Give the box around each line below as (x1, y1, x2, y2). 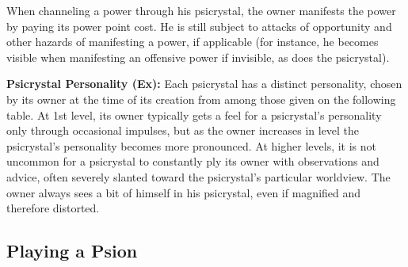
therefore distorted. (6, 200, 100, 216)
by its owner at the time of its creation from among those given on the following (6, 90, 396, 107)
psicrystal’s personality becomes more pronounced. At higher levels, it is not (6, 137, 376, 154)
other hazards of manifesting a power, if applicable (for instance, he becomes (6, 33, 379, 50)
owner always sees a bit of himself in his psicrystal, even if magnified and (6, 184, 361, 200)
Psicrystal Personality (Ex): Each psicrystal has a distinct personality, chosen (6, 75, 402, 92)
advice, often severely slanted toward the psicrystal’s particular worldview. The (6, 168, 391, 185)
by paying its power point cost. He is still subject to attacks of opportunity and (6, 17, 392, 34)
